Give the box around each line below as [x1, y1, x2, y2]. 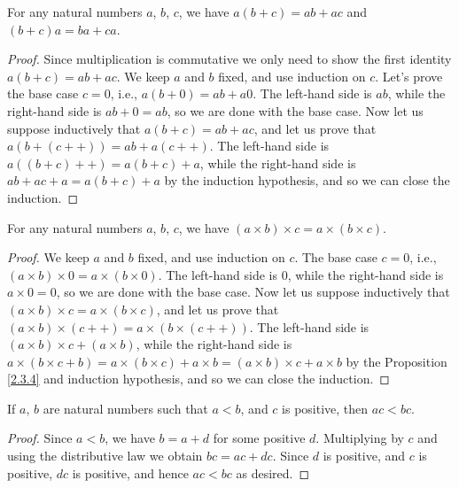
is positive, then [282, 399, 369, 417]
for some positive [213, 429, 306, 447]
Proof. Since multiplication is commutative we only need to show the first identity [7, 50, 452, 68]
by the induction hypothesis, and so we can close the [164, 171, 450, 190]
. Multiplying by [315, 429, 404, 447]
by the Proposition [346, 352, 447, 370]
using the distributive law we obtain [7, 446, 203, 465]
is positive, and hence [72, 463, 189, 482]
